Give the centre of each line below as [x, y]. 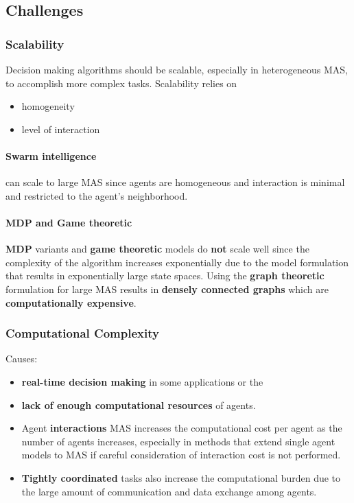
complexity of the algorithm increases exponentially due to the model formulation [177, 262]
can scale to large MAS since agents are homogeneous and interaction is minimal [175, 182]
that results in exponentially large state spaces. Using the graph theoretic [165, 276]
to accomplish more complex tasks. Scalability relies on [121, 83]
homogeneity [48, 106]
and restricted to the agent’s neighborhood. [97, 195]
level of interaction [61, 129]
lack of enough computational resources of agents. [139, 405]
